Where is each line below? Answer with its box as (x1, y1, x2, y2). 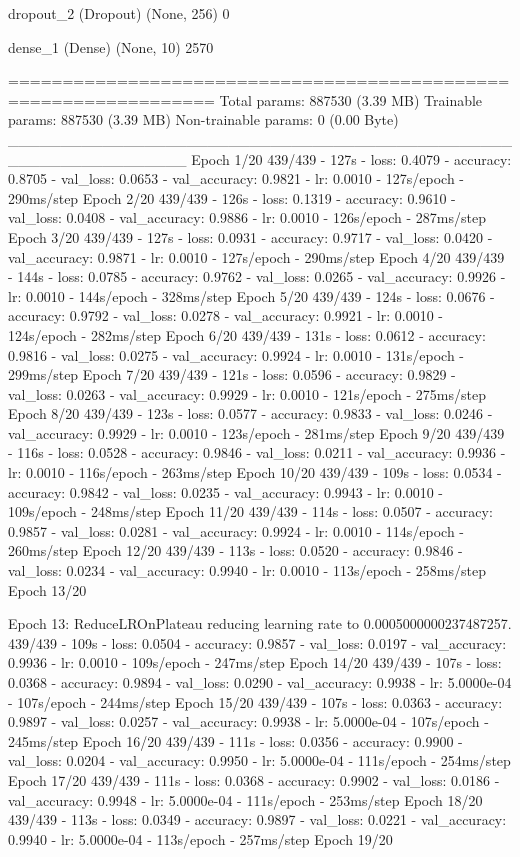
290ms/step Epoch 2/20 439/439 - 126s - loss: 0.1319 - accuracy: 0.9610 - (8, 187, 456, 208)
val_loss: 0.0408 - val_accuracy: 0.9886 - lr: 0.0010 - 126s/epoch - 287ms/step (8, 207, 486, 228)
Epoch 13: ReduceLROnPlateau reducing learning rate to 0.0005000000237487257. (8, 613, 512, 634)
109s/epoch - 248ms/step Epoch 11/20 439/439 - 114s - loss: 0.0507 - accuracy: (8, 501, 493, 522)
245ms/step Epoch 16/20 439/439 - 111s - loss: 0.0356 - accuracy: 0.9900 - (8, 730, 463, 751)
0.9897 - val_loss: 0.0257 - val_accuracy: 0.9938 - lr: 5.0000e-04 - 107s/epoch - (8, 711, 489, 732)
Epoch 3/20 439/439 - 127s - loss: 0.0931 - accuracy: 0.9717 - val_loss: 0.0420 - (8, 226, 493, 247)
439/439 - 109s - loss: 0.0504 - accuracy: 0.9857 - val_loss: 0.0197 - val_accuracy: (8, 632, 507, 653)
